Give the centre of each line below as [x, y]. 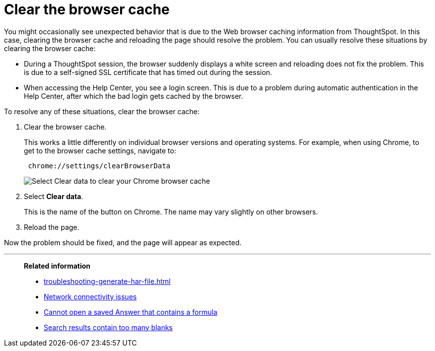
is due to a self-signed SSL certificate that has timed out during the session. [148, 72]
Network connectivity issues [90, 296]
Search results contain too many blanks [108, 327]
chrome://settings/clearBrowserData [99, 166]
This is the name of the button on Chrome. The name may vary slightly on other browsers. [171, 211]
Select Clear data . [54, 196]
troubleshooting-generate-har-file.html [107, 281]
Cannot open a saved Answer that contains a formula [131, 312]
